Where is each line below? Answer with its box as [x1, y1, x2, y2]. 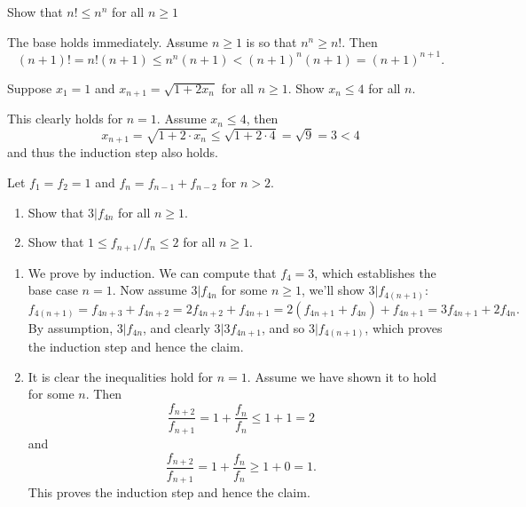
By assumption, [27, 318, 114, 337]
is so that [246, 32, 297, 51]
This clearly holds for [7, 109, 123, 128]
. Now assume [112, 281, 187, 299]
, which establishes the [314, 263, 436, 281]
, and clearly [143, 318, 210, 337]
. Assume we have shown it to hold [247, 367, 437, 385]
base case [27, 281, 78, 299]
